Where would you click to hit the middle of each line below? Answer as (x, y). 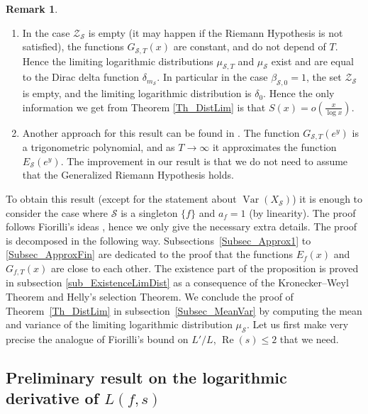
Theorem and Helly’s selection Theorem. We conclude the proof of (150, 297)
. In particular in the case (212, 77)
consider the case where (57, 212)
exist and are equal (312, 61)
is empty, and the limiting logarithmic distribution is (137, 93)
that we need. (309, 339)
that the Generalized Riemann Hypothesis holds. (128, 175)
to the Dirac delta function (81, 77)
